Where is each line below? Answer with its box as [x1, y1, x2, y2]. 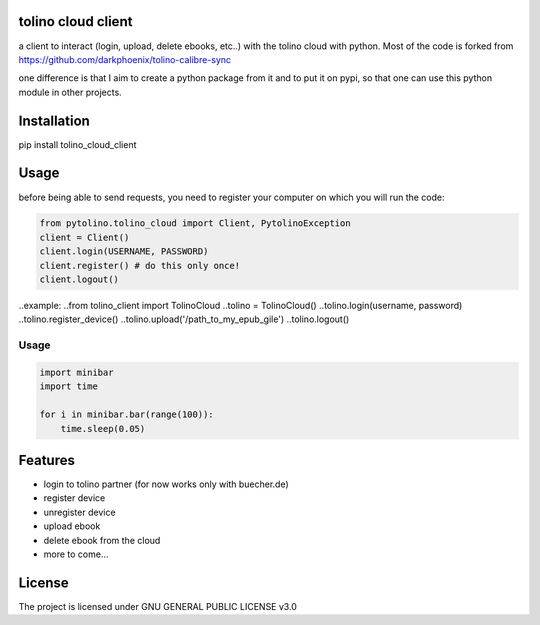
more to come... [43, 548, 109, 560]
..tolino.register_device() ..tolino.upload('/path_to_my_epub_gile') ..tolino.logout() [18, 313, 350, 325]
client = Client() [39, 231, 130, 243]
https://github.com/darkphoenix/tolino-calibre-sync [18, 53, 232, 65]
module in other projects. [18, 86, 122, 98]
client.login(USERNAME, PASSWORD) [39, 246, 209, 257]
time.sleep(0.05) [60, 423, 146, 434]
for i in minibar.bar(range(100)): [39, 409, 214, 420]
